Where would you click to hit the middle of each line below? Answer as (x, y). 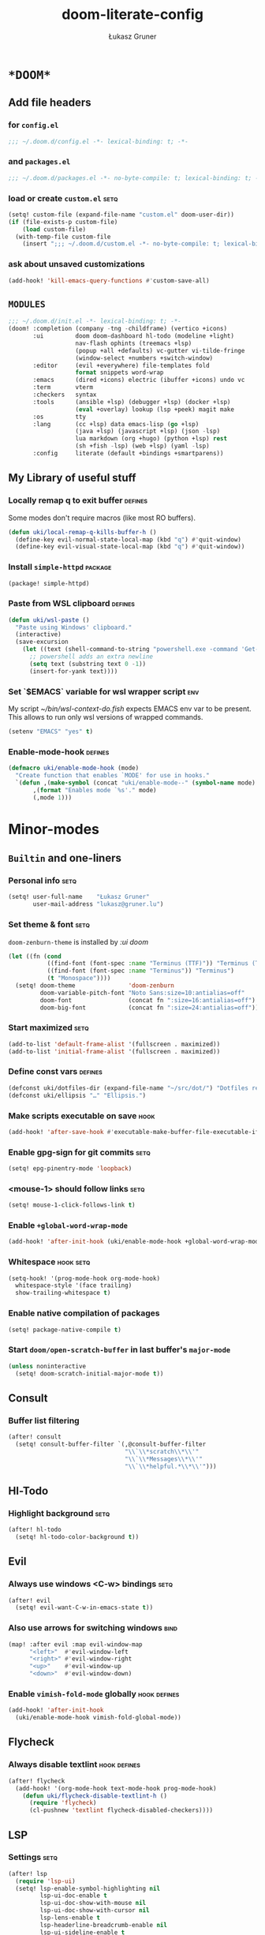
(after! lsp (28, 1873)
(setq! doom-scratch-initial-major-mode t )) (90, 1374)
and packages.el (39, 162)
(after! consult (35, 1437)
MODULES (27, 304)
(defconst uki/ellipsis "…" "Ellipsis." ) (77, 1095)
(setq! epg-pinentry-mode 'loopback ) (70, 1169)
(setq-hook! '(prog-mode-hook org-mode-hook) (84, 1278)
